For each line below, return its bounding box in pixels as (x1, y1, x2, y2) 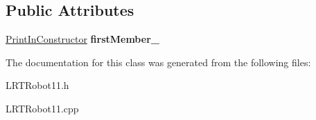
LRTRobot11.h (6, 78, 69, 92)
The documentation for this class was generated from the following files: (6, 54, 311, 69)
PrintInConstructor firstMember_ (6, 32, 159, 46)
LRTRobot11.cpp (6, 101, 79, 115)
